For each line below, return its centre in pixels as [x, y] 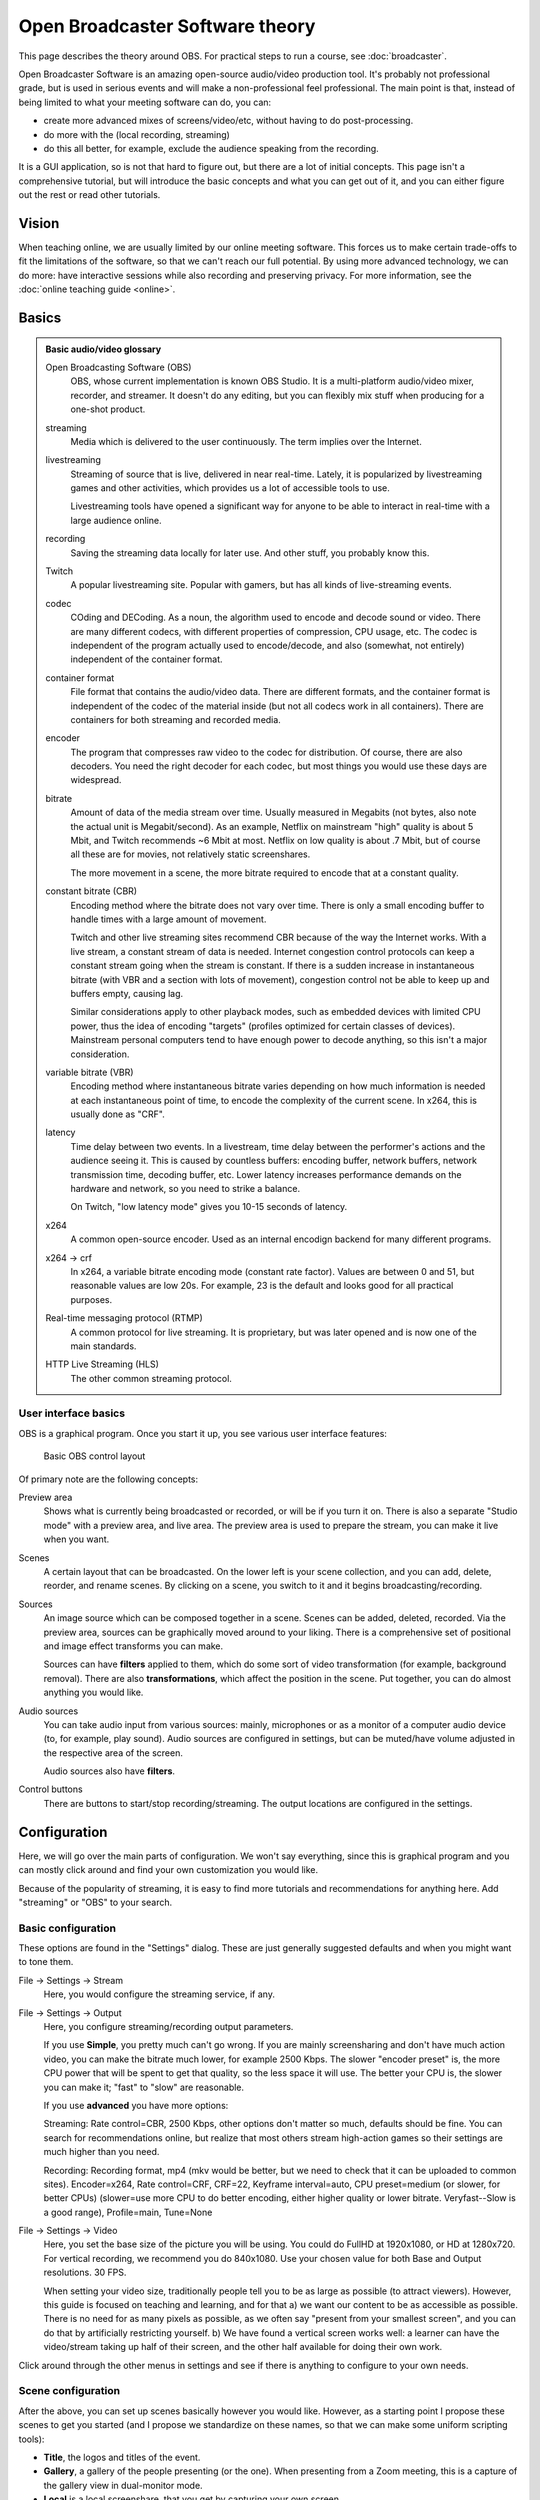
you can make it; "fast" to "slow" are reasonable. [144, 2087]
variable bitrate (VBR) [89, 1072]
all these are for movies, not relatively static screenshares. [190, 854]
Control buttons [51, 1789]
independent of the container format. [146, 659]
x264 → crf [68, 1257]
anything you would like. [93, 1692]
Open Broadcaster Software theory [167, 26]
